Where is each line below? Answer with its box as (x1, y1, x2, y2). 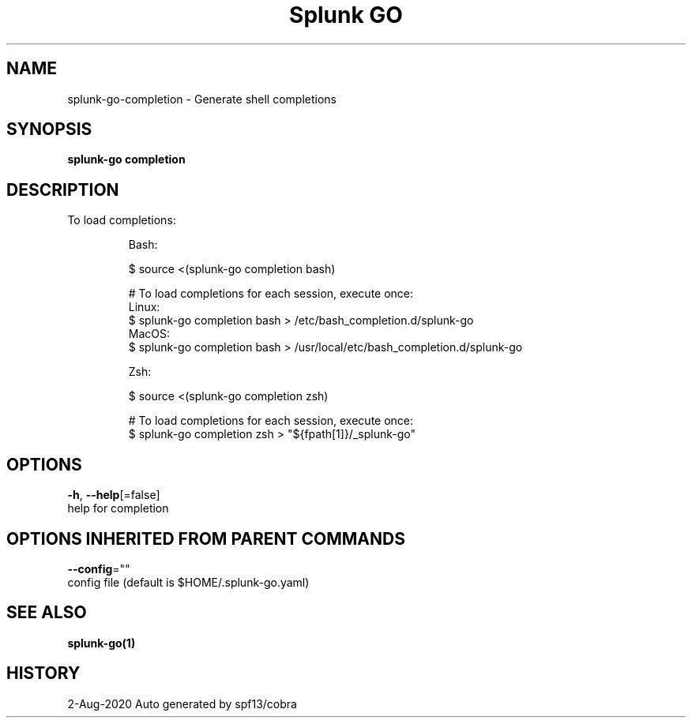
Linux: (128, 300, 160, 314)
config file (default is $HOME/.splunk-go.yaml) (67, 575, 310, 589)
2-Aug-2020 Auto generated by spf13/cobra (67, 696, 297, 711)
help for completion (67, 501, 169, 516)
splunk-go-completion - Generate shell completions (67, 92, 337, 106)
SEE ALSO (6, 602, 87, 623)
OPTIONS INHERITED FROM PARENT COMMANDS (6, 528, 405, 549)
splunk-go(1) (67, 636, 136, 650)
